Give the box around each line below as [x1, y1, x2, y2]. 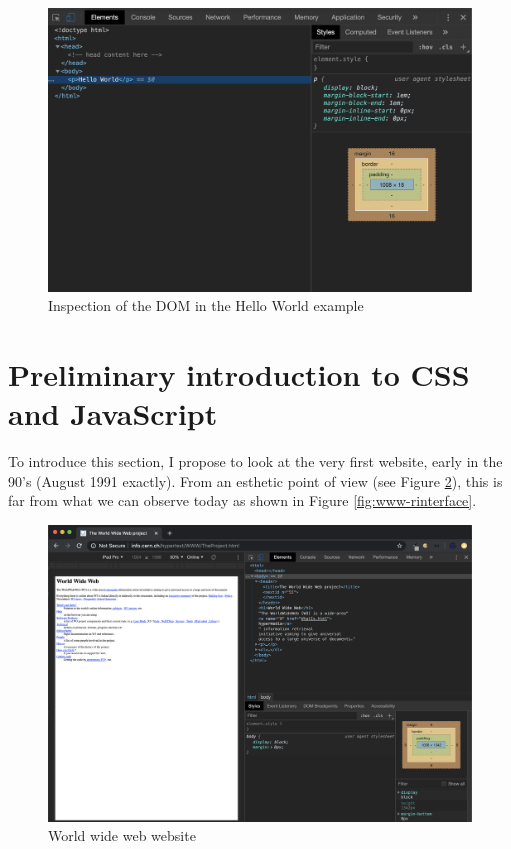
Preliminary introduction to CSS [8, 354, 470, 394]
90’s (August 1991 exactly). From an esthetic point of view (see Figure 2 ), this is [8, 470, 503, 491]
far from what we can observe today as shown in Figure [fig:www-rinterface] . [8, 490, 477, 511]
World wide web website [48, 825, 196, 846]
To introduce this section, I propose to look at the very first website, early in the [8, 451, 503, 472]
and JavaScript [8, 393, 218, 434]
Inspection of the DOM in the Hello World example [48, 295, 364, 316]
